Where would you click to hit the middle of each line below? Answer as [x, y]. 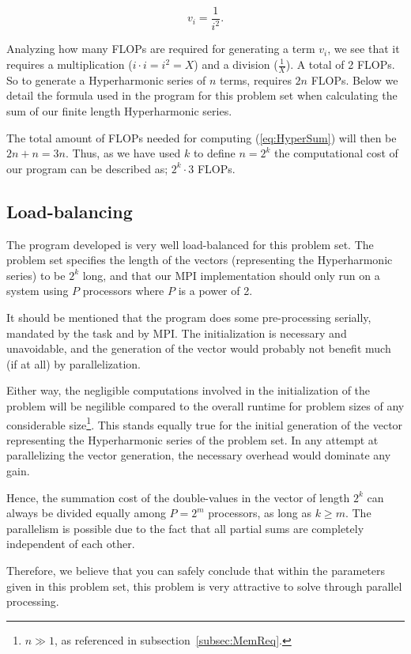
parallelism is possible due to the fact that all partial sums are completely [185, 528]
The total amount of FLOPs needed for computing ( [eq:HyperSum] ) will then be [202, 137]
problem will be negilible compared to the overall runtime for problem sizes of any [205, 405]
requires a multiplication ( [70, 64]
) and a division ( [236, 64]
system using [38, 291]
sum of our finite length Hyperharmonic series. [119, 111]
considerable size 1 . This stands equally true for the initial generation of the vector [205, 423]
